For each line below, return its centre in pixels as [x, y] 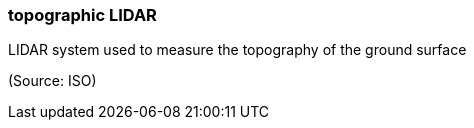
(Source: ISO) [52, 81]
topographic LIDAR [82, 15]
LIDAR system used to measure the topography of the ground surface [237, 50]
